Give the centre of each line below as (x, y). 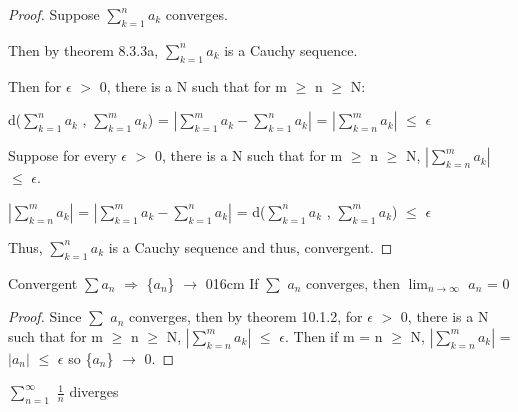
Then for (35, 85)
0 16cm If (232, 282)
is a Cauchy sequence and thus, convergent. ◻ (250, 246)
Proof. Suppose (54, 14)
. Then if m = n (333, 335)
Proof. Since (45, 316)
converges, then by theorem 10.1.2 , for (245, 316)
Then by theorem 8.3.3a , (83, 49)
